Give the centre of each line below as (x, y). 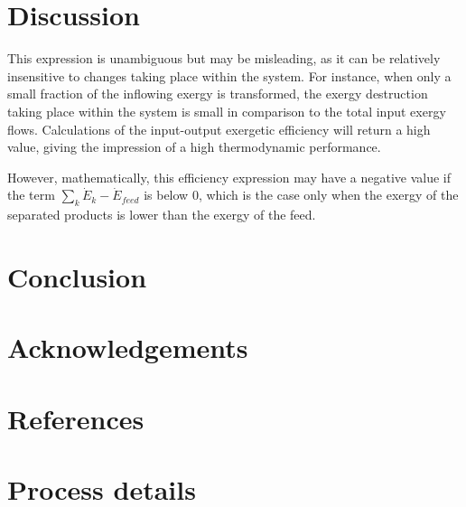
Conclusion (77, 276)
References (76, 418)
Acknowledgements (128, 347)
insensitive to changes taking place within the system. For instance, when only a (229, 75)
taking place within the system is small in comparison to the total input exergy (227, 111)
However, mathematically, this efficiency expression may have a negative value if (229, 177)
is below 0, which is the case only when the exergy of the (301, 195)
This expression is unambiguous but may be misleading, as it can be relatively (224, 58)
